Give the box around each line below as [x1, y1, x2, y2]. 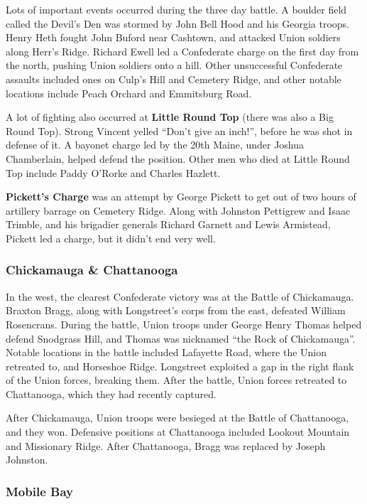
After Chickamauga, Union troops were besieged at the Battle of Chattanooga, [6, 410, 349, 425]
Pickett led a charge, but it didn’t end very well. [6, 230, 216, 245]
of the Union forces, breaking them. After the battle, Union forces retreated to [6, 372, 347, 387]
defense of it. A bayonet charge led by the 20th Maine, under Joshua [6, 137, 305, 152]
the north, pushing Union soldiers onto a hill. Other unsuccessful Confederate [6, 58, 343, 73]
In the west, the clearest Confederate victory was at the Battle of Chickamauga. [6, 289, 354, 304]
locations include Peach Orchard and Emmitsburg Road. [6, 85, 252, 100]
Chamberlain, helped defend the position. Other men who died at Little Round [6, 151, 350, 166]
